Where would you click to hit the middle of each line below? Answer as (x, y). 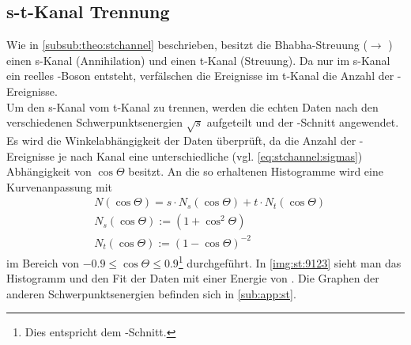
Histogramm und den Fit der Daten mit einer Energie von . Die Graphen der (193, 278)
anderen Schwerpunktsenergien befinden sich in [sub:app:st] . (151, 293)
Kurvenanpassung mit (59, 186)
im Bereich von (43, 262)
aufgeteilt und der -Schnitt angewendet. (303, 122)
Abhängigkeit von (49, 171)
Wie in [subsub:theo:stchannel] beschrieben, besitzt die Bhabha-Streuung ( (187, 45)
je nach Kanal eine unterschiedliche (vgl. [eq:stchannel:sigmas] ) (210, 155)
